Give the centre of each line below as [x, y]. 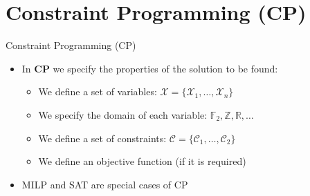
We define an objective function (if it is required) [142, 161]
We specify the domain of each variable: [123, 114]
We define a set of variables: [98, 91]
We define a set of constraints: [102, 138]
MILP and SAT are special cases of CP [105, 184]
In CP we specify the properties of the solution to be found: [150, 68]
